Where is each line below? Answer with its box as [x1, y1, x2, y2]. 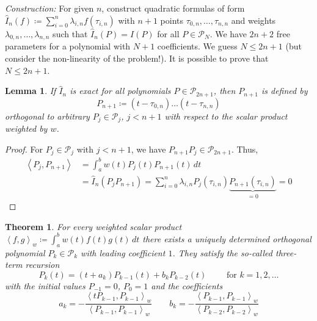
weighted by [5, 122, 48, 135]
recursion [25, 258, 60, 271]
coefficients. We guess [157, 40, 238, 52]
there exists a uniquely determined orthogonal [142, 232, 312, 245]
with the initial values [5, 279, 86, 292]
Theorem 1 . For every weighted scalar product [5, 220, 182, 233]
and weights [231, 13, 276, 26]
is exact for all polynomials [70, 84, 171, 97]
